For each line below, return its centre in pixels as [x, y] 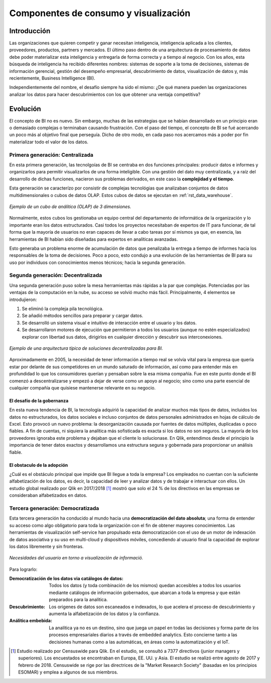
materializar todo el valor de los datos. [49, 142]
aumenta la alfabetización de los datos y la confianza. [104, 614]
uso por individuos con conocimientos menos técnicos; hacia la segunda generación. [97, 262]
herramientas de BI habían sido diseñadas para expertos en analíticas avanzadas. [94, 239]
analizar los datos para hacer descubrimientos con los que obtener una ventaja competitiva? [105, 94]
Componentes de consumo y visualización [100, 13]
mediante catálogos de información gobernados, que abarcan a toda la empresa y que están [145, 593]
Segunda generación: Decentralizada [56, 275]
